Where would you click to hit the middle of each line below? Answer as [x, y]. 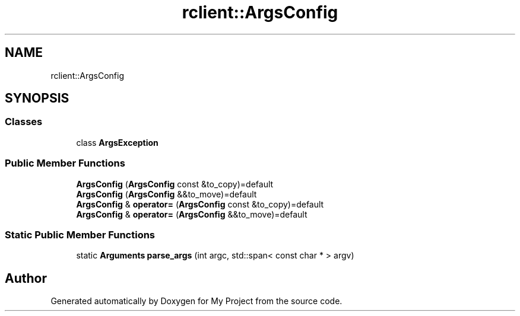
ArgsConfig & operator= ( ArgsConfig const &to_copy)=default [200, 204]
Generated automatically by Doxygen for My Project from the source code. [196, 301]
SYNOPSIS [37, 98]
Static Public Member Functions [80, 234]
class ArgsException [117, 142]
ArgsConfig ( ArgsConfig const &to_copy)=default [175, 184]
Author [26, 278]
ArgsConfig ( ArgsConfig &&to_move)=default [167, 194]
